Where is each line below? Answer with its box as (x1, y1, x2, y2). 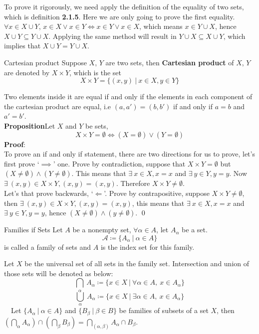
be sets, (85, 120, 108, 131)
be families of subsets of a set (119, 305, 209, 316)
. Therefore (116, 178, 150, 188)
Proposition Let (4, 120, 55, 131)
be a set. (182, 224, 208, 235)
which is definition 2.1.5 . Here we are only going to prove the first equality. (4, 11, 235, 21)
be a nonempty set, (72, 224, 131, 235)
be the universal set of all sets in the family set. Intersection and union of (24, 258, 250, 269)
